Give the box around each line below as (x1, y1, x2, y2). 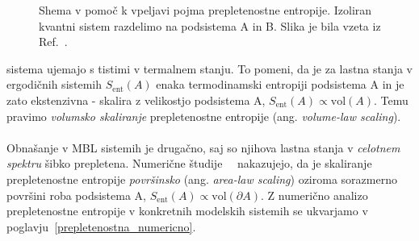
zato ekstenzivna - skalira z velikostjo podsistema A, (6, 91, 266, 108)
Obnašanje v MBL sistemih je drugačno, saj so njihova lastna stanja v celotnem (6, 139, 400, 156)
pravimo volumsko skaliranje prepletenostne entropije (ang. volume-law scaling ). (6, 107, 401, 124)
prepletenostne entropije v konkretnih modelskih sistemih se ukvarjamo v (6, 202, 368, 219)
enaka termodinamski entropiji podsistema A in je (156, 76, 404, 93)
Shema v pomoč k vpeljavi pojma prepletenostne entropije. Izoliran (39, 2, 372, 18)
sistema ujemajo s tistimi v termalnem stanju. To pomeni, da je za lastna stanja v (6, 60, 413, 77)
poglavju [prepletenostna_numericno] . (6, 218, 196, 235)
